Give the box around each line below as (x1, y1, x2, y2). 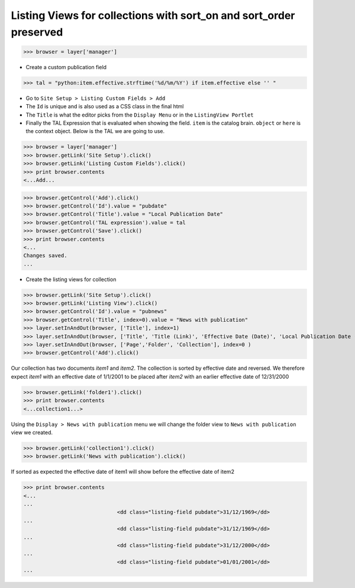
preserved (11, 25, 63, 38)
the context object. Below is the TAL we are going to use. (25, 128, 165, 135)
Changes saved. (23, 252, 67, 259)
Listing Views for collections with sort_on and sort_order (11, 9, 295, 22)
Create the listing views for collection (25, 276, 117, 283)
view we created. (11, 429, 53, 436)
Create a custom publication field (25, 63, 106, 70)
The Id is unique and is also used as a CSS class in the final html (25, 103, 184, 110)
